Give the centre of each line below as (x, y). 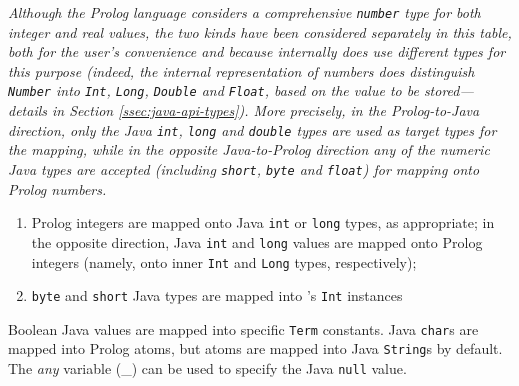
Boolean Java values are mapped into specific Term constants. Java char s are (243, 328)
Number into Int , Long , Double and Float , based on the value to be (213, 90)
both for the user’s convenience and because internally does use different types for (257, 51)
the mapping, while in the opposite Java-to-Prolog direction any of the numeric (249, 149)
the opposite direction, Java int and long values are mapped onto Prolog (257, 241)
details (28, 110)
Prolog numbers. (57, 188)
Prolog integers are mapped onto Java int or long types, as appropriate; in (263, 222)
